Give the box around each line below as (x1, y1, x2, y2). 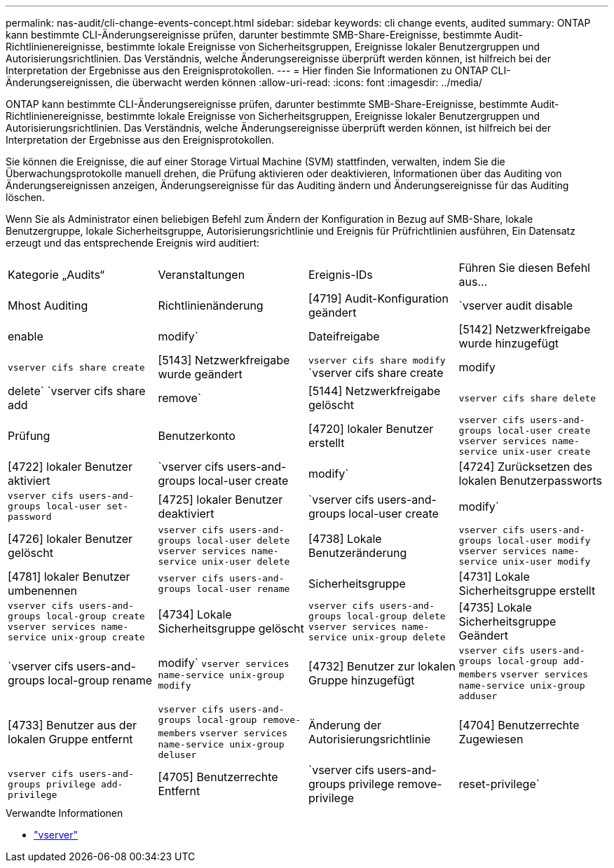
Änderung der (308, 718, 382, 732)
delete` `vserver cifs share (8, 384, 146, 398)
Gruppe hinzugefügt (308, 673, 415, 687)
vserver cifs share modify (308, 354, 446, 366)
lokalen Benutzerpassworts (458, 474, 603, 488)
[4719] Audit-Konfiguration (308, 291, 449, 305)
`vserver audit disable (458, 298, 573, 312)
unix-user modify (503, 556, 591, 567)
